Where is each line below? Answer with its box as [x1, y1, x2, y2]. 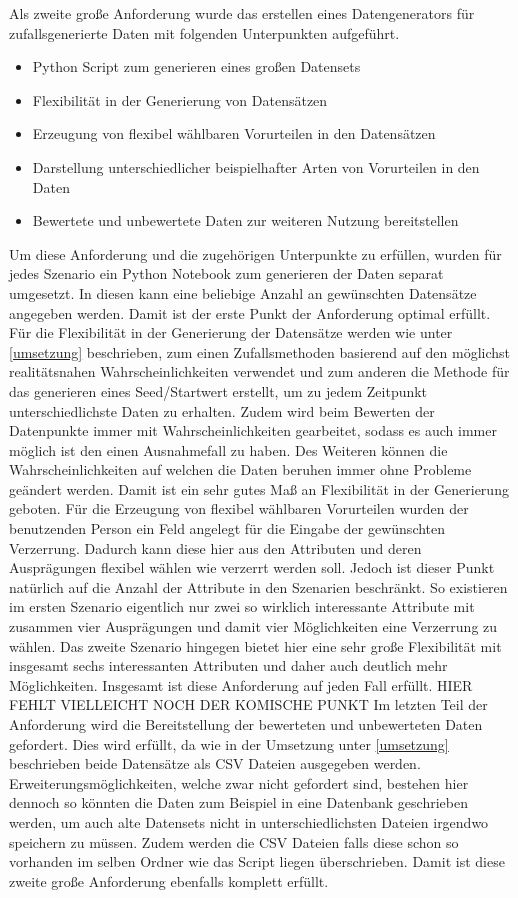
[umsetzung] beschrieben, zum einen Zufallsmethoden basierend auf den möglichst [9, 341, 510, 362]
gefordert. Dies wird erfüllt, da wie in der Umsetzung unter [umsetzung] [9, 733, 449, 754]
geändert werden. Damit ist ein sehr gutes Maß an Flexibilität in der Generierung [9, 478, 509, 499]
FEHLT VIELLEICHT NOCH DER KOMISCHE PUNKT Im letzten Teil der [9, 694, 488, 715]
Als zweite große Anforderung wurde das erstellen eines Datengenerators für [9, 3, 475, 23]
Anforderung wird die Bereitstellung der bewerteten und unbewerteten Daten [9, 714, 483, 734]
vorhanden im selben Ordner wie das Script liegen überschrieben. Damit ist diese [9, 851, 505, 872]
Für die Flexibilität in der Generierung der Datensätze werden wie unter [9, 322, 453, 343]
